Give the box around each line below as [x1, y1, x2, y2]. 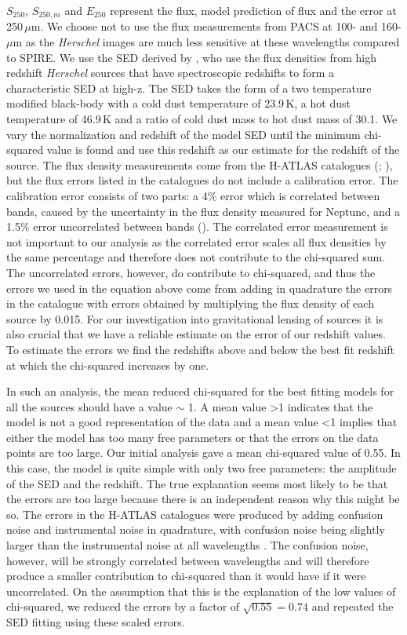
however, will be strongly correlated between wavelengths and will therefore [6, 552, 369, 568]
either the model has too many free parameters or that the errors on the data [6, 429, 379, 445]
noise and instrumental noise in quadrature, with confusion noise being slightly [6, 521, 385, 538]
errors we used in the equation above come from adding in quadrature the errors [6, 279, 393, 296]
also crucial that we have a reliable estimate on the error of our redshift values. [6, 326, 386, 342]
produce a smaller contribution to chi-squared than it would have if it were [6, 567, 366, 584]
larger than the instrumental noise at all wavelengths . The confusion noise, [6, 537, 369, 553]
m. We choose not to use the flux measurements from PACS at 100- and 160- [31, 18, 402, 35]
